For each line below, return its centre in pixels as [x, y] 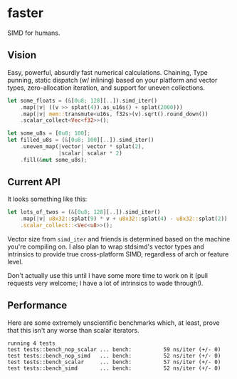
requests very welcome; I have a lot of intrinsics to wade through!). [105, 284]
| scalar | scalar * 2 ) [90, 153]
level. [15, 262]
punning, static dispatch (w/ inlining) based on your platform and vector [112, 80]
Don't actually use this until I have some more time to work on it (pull [108, 276]
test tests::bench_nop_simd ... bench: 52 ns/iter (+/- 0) [114, 355]
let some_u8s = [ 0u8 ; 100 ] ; [49, 133]
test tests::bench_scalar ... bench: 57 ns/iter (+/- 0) [114, 362]
